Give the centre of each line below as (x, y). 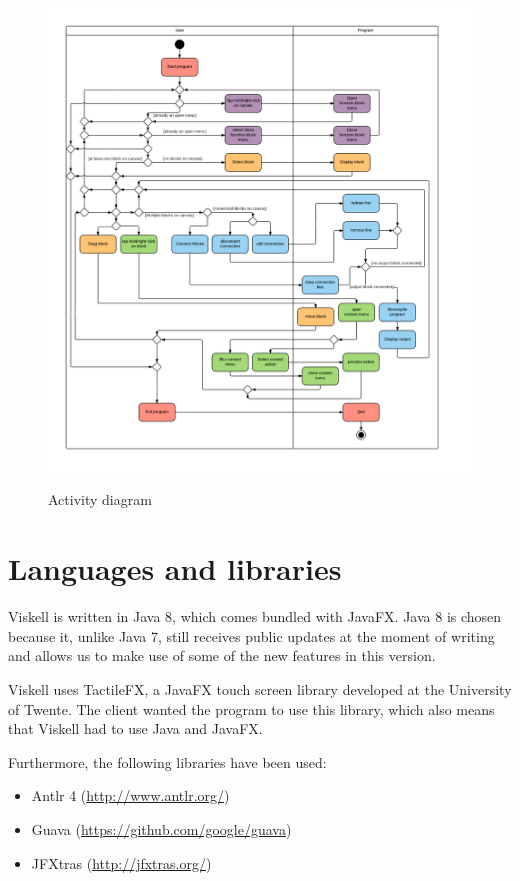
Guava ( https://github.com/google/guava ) (161, 828)
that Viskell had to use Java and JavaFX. (135, 728)
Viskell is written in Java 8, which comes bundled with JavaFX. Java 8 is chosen (255, 616)
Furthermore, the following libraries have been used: (167, 761)
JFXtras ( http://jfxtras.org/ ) (121, 862)
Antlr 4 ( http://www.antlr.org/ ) (130, 795)
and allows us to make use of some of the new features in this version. (222, 655)
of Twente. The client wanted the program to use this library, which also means (251, 708)
